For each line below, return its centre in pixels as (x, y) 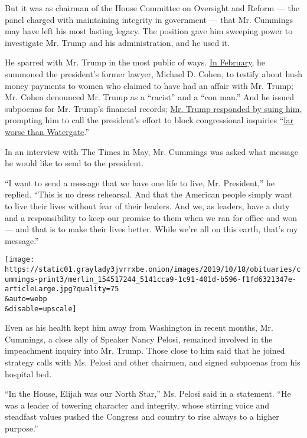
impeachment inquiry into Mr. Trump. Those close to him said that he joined (145, 350)
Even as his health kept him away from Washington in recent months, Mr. (139, 327)
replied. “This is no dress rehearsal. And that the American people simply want (149, 194)
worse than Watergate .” (47, 131)
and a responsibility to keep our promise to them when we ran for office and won (151, 217)
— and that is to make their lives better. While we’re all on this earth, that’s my (151, 229)
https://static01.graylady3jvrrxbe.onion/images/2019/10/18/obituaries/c (153, 269)
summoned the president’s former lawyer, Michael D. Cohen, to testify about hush (153, 73)
